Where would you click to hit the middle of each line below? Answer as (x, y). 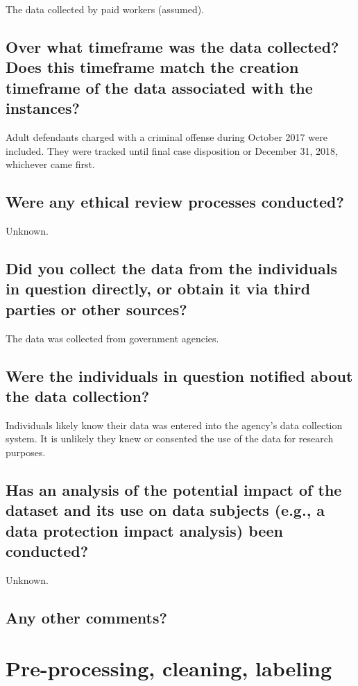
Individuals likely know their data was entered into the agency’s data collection (174, 425)
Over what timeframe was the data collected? (172, 46)
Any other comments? (86, 617)
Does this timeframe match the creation (152, 67)
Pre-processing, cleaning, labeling (169, 668)
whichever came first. (50, 164)
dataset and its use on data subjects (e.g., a (165, 510)
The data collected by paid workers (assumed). (105, 9)
